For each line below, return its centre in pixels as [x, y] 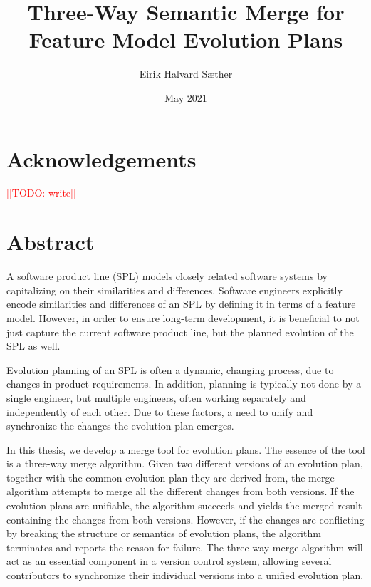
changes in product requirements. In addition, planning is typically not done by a [184, 384]
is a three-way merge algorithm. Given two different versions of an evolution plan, [185, 463]
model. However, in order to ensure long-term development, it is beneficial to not [183, 317]
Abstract [51, 242]
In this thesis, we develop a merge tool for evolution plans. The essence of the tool [186, 449]
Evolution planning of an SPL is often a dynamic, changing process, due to [170, 369]
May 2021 [186, 97]
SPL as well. [33, 346]
